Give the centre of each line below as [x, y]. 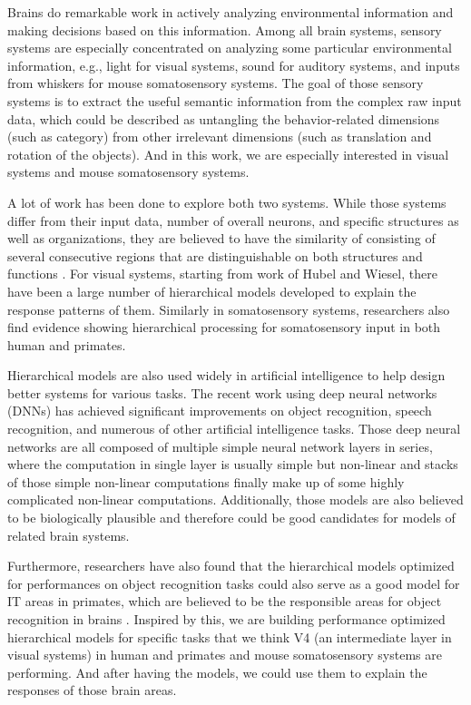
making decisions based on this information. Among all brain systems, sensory [225, 29]
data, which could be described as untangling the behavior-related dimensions [224, 118]
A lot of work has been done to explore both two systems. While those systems [227, 202]
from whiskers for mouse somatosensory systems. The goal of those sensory [216, 83]
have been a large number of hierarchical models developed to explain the [212, 291]
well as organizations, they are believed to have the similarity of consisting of [221, 238]
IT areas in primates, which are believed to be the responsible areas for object [225, 601]
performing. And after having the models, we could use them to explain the [217, 672]
